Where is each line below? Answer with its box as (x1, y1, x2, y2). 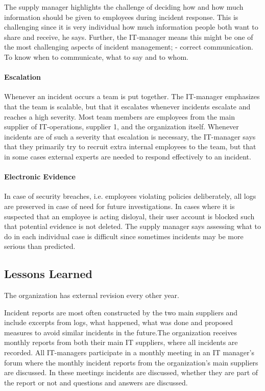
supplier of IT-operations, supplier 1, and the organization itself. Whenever (4, 121, 239, 132)
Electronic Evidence (4, 171, 76, 182)
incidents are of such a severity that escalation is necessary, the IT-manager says (4, 131, 256, 142)
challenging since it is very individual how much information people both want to (4, 21, 258, 32)
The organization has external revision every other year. (4, 290, 179, 301)
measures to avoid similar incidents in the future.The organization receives (4, 327, 237, 337)
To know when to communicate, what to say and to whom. (4, 51, 188, 62)
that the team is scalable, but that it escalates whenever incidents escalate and (4, 101, 251, 111)
